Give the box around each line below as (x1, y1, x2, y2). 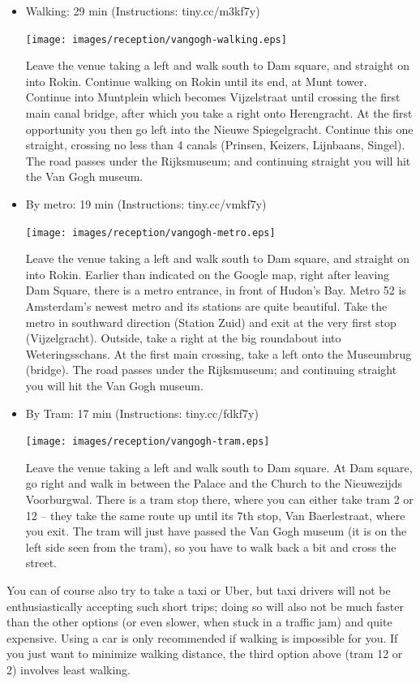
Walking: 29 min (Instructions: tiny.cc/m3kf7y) (25, 2, 260, 19)
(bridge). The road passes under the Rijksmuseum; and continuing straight (25, 361, 397, 378)
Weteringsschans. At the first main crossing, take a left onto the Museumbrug (25, 345, 412, 362)
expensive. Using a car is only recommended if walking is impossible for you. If (6, 629, 398, 646)
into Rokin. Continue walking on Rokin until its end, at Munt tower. (25, 72, 367, 89)
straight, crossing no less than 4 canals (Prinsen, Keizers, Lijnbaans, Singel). (25, 136, 405, 153)
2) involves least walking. (6, 660, 131, 678)
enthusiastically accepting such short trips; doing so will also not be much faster (6, 597, 404, 614)
